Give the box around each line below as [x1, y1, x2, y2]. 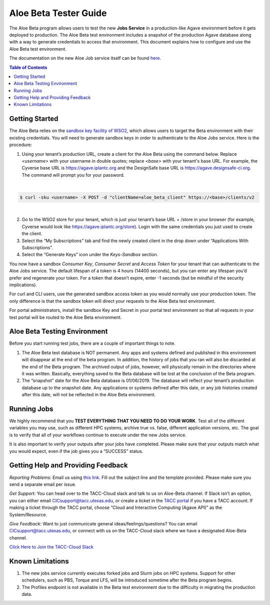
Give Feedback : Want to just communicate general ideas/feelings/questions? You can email [9, 520, 197, 526]
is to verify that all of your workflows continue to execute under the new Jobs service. [9, 432, 187, 438]
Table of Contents [9, 64, 47, 70]
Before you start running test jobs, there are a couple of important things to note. [9, 340, 176, 346]
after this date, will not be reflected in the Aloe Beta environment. [21, 392, 156, 398]
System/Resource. [9, 511, 47, 517]
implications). [9, 282, 37, 288]
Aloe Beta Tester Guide [9, 8, 107, 19]
